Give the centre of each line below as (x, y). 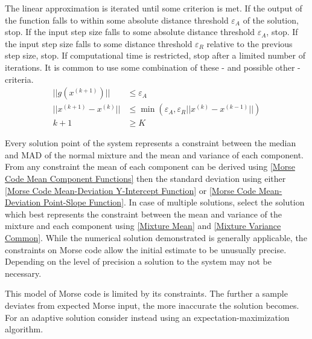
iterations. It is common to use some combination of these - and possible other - (153, 67)
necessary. (23, 273)
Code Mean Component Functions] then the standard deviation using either (145, 179)
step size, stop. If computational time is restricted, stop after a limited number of (155, 55)
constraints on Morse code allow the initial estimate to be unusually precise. (146, 249)
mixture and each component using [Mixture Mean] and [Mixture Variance (143, 226)
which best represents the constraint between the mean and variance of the (143, 214)
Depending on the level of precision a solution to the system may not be (138, 261)
